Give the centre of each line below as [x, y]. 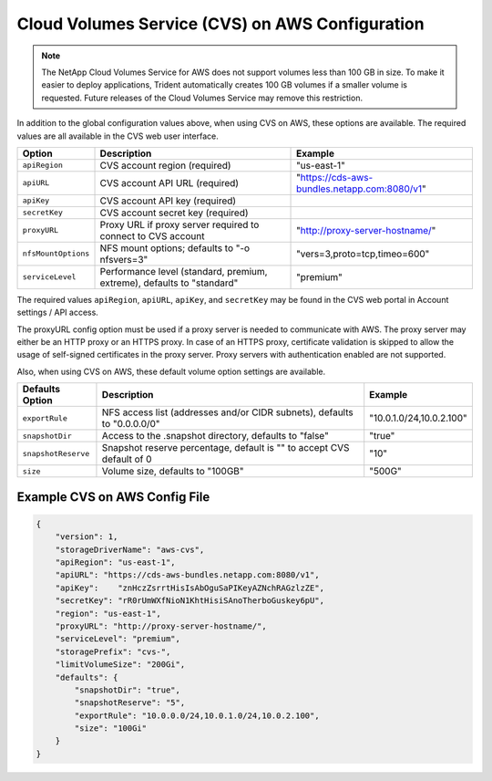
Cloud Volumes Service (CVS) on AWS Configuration [220, 24]
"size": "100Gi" [111, 729]
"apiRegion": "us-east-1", [116, 562]
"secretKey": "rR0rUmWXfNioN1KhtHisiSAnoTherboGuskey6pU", [190, 601]
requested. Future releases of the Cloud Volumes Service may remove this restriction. [202, 98]
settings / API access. [58, 312]
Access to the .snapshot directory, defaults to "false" [215, 436]
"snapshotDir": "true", [128, 690]
